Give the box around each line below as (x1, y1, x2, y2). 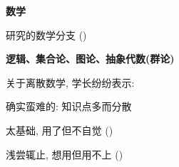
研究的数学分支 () (6, 27, 87, 42)
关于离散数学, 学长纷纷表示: (6, 75, 135, 90)
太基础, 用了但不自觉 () (6, 122, 113, 137)
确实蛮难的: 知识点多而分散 (6, 99, 132, 114)
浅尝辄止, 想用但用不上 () (6, 146, 123, 161)
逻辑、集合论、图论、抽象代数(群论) (6, 51, 175, 66)
